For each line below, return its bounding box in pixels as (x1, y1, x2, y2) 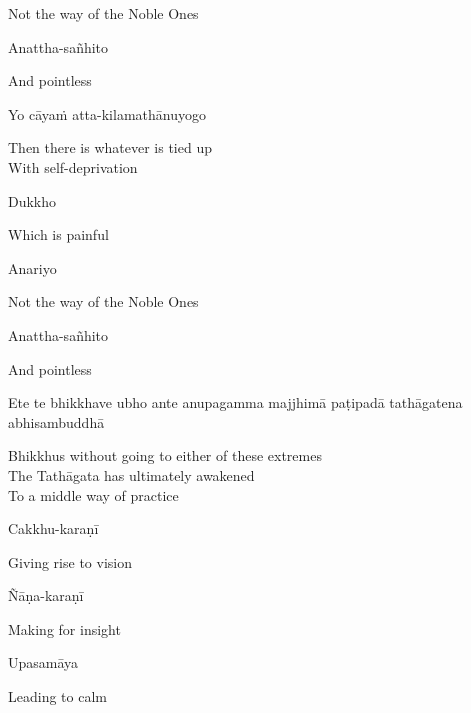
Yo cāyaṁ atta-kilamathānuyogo (8, 103, 206, 124)
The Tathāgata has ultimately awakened (8, 464, 255, 485)
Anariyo (8, 257, 57, 278)
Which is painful (8, 224, 109, 245)
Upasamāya (8, 652, 79, 673)
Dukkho (8, 190, 57, 211)
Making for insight (8, 618, 121, 639)
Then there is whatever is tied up (8, 137, 212, 158)
